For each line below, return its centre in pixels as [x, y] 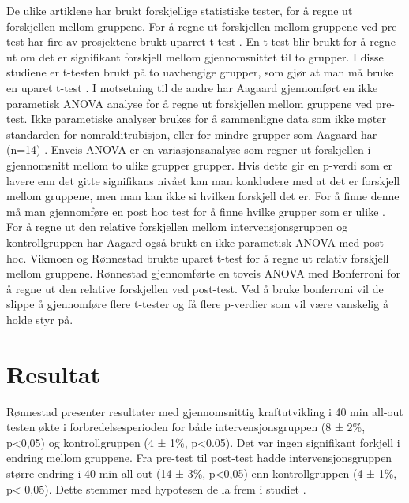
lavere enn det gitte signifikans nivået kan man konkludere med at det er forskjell [203, 180]
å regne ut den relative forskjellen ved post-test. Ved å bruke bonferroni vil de [195, 288]
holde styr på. [40, 319]
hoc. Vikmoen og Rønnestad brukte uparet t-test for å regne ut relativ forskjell [198, 257]
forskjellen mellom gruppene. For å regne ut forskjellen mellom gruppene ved [192, 26]
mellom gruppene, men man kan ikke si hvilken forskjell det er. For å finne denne [203, 196]
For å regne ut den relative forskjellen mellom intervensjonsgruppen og [177, 227]
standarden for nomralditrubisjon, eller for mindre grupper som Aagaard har [192, 134]
